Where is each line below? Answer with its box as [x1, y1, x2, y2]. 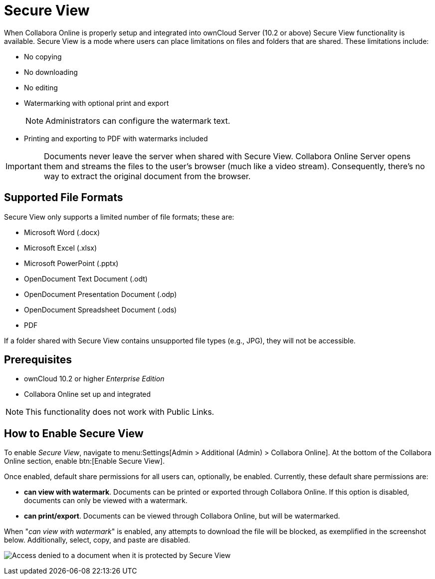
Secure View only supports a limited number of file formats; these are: [4, 212, 234, 221]
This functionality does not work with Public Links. [25, 407, 215, 417]
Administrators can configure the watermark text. [45, 115, 230, 126]
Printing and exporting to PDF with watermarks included [24, 134, 208, 143]
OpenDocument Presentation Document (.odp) [24, 289, 177, 298]
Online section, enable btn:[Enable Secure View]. [4, 457, 165, 466]
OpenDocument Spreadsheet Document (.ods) [24, 305, 177, 314]
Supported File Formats [4, 191, 123, 204]
